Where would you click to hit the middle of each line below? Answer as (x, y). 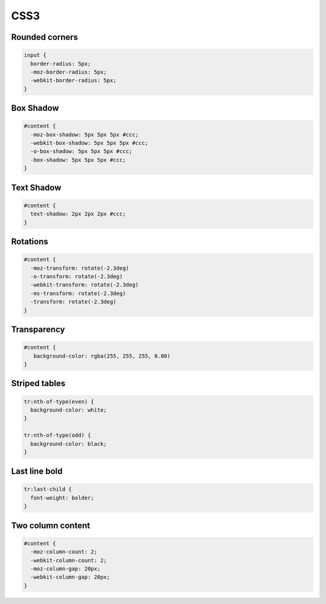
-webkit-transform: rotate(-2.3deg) (85, 285)
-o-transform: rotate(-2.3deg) (77, 277)
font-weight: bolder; (62, 498)
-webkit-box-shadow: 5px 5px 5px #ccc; (89, 143)
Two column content (51, 525)
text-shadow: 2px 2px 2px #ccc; (78, 214)
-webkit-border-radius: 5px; (74, 81)
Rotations (30, 242)
